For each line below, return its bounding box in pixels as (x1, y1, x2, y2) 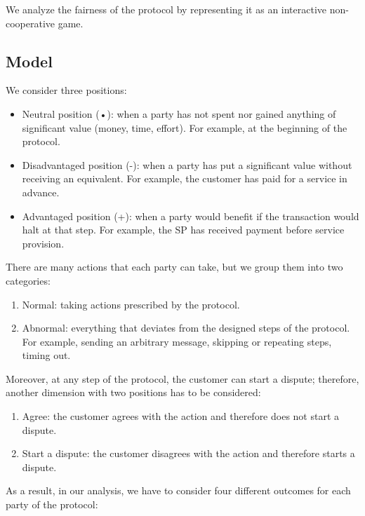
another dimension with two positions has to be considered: (6, 385, 261, 400)
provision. (22, 236, 65, 250)
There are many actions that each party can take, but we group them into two (6, 259, 343, 274)
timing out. (22, 348, 71, 362)
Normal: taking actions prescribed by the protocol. (22, 297, 240, 311)
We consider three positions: (6, 83, 127, 97)
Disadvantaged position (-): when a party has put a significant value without (22, 157, 352, 172)
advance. (22, 184, 60, 199)
